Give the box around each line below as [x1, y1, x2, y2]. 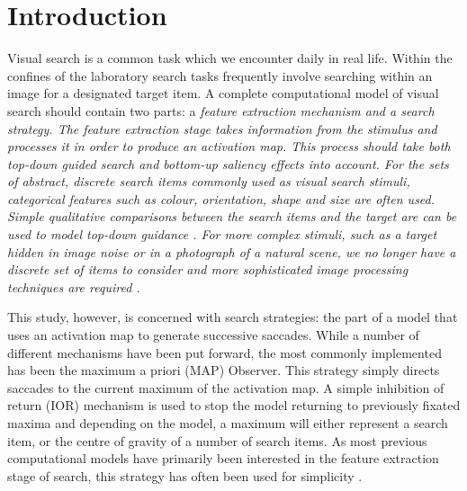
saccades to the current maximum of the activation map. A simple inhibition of [7, 378, 445, 397]
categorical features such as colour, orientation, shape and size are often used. [7, 189, 436, 208]
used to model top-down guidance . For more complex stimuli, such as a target [7, 225, 437, 244]
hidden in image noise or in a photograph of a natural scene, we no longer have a [7, 242, 456, 261]
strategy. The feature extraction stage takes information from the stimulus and [7, 119, 437, 138]
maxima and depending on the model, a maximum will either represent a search [7, 414, 448, 432]
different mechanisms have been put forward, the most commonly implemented [7, 343, 442, 362]
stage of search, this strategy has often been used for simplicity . [7, 466, 363, 485]
